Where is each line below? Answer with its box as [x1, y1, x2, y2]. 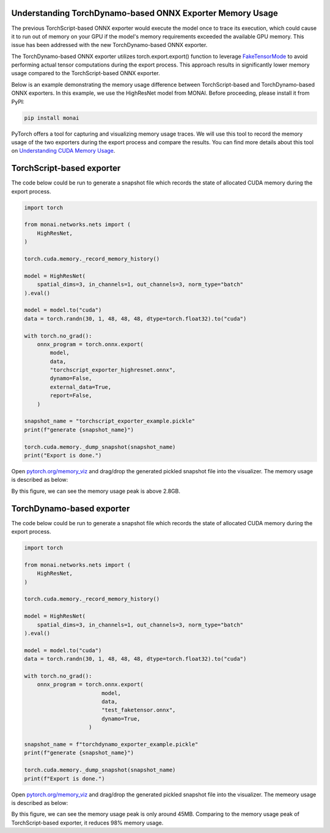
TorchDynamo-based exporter [11, 503, 130, 514]
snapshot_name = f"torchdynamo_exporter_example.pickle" [24, 741, 199, 748]
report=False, [50, 392, 92, 399]
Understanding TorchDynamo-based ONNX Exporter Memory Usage [11, 8, 278, 18]
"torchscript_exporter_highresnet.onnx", [50, 366, 176, 374]
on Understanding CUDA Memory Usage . [11, 147, 116, 155]
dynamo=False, [50, 375, 92, 382]
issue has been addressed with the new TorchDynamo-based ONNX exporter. [11, 42, 208, 49]
